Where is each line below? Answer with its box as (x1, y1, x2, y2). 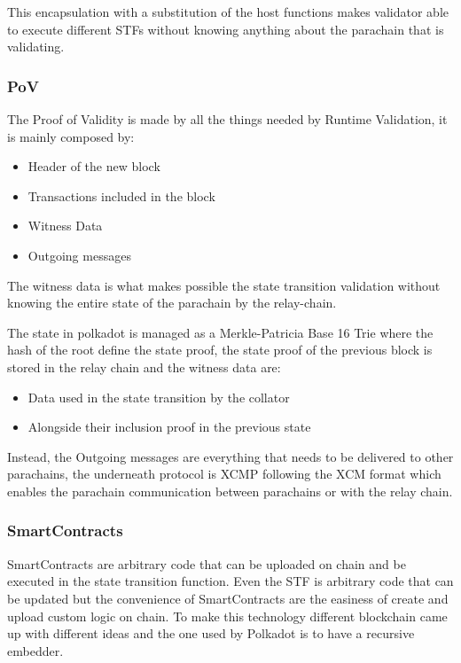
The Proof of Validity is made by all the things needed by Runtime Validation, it (7, 110, 448, 128)
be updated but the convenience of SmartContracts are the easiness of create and (7, 589, 449, 607)
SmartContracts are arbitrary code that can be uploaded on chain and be (7, 554, 406, 573)
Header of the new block (27, 157, 160, 175)
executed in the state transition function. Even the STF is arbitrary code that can (7, 572, 454, 590)
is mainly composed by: (7, 127, 135, 145)
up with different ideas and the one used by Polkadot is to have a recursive (7, 624, 415, 643)
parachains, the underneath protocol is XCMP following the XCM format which (7, 464, 441, 483)
